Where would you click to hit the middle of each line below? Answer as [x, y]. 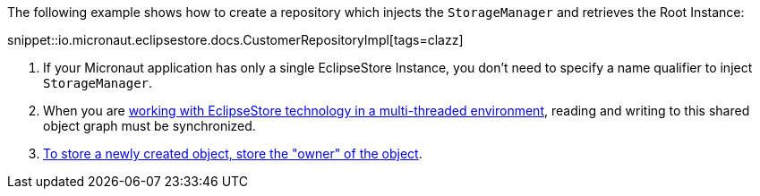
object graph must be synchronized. [149, 126]
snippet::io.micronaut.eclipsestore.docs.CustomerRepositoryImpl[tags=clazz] [235, 40]
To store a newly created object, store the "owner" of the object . [233, 153]
